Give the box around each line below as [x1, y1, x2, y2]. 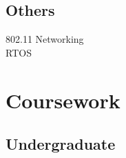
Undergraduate [6, 133, 116, 155]
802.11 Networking [6, 32, 84, 46]
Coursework [6, 86, 120, 114]
